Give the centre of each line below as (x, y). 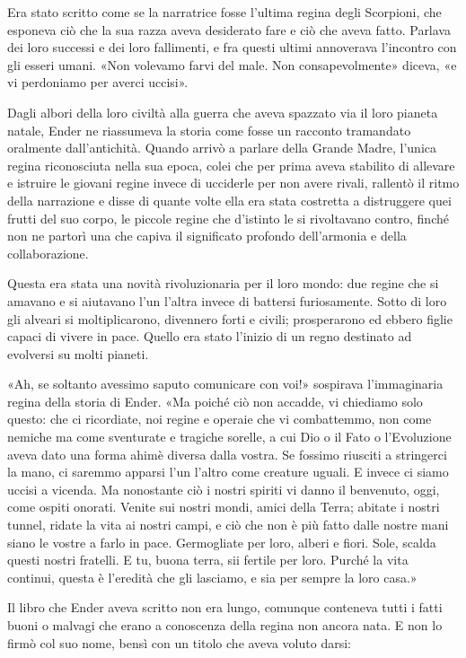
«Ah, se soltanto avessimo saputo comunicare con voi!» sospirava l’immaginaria (225, 384)
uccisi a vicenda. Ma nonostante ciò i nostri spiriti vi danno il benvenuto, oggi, (224, 489)
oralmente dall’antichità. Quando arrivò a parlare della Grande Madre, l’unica (222, 148)
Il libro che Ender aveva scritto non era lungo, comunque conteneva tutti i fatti (225, 607)
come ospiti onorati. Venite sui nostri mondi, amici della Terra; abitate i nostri (224, 507)
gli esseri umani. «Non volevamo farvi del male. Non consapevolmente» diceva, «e (232, 64)
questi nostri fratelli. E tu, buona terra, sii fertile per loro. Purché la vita (208, 560)
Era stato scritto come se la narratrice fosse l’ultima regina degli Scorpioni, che (224, 12)
